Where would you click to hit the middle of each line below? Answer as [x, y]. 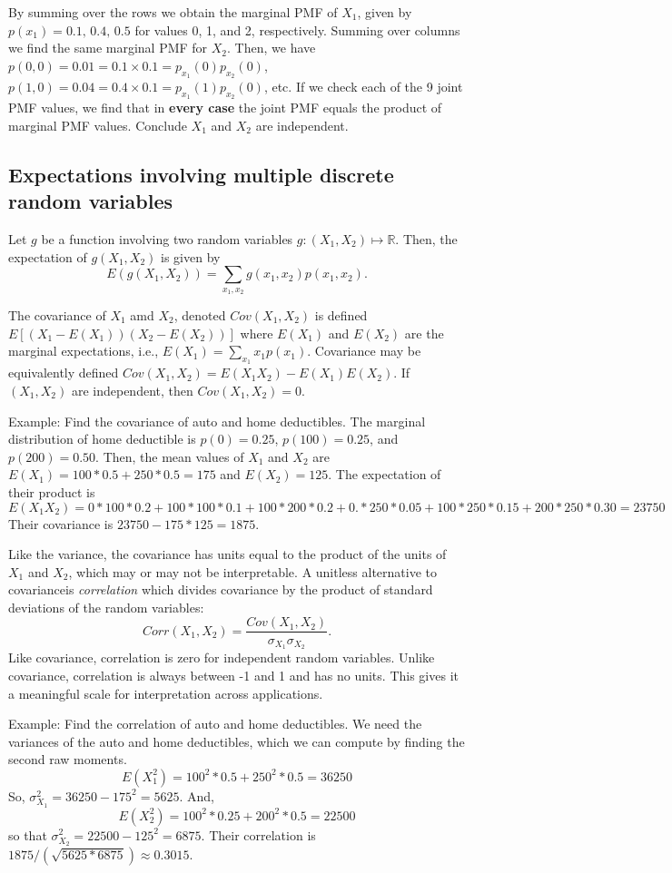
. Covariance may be [364, 351]
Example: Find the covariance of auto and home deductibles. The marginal [217, 421]
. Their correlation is [258, 834]
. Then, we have [272, 48]
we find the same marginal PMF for [108, 48]
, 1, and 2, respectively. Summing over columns [329, 29]
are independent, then [132, 390]
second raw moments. [68, 759]
